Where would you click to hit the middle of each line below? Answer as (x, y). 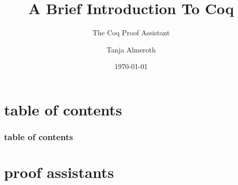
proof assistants (59, 172)
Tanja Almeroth (131, 49)
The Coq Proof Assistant (131, 33)
